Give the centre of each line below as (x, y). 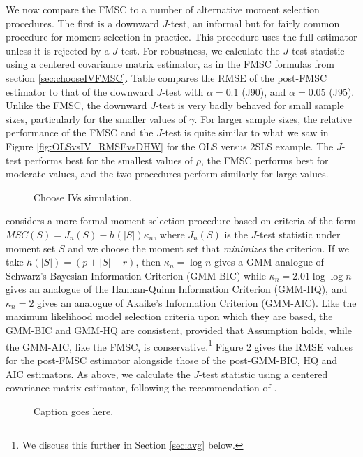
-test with (183, 91)
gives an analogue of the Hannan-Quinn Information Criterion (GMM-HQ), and (177, 289)
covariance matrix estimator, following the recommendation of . (141, 387)
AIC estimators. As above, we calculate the (98, 373)
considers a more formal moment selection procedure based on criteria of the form (181, 220)
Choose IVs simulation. (83, 197)
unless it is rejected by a (58, 50)
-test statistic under (298, 234)
